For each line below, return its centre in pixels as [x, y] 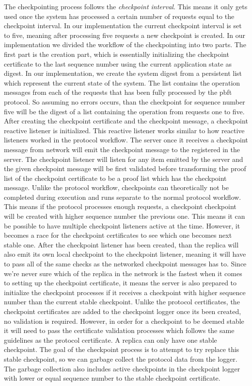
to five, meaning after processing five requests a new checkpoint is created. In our [125, 35]
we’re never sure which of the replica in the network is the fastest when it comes [123, 273]
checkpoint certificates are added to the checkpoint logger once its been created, [123, 311]
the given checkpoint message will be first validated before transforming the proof [125, 168]
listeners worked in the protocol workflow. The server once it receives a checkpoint [126, 140]
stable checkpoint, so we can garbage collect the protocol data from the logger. [121, 359]
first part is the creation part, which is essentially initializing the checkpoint [117, 54]
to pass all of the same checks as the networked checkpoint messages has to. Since [125, 264]
